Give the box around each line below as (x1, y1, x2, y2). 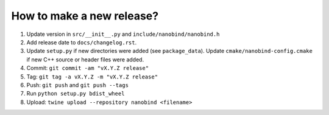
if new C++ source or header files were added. (26, 55, 144, 63)
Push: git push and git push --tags (26, 81, 129, 88)
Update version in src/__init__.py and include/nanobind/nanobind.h (26, 30, 220, 38)
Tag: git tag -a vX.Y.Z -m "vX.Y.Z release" (26, 73, 158, 80)
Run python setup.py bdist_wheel (26, 90, 125, 97)
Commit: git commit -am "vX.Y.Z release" (26, 64, 149, 72)
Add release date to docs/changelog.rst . (26, 38, 137, 46)
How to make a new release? (11, 9, 158, 23)
